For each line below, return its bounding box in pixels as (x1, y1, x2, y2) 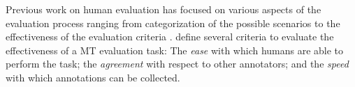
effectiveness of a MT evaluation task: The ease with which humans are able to (6, 42, 344, 57)
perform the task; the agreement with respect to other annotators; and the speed (6, 56, 349, 71)
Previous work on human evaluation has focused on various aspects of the (6, 2, 321, 16)
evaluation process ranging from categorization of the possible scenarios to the (6, 15, 340, 30)
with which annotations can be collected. (6, 70, 180, 84)
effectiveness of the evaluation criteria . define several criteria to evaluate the (6, 29, 334, 44)
